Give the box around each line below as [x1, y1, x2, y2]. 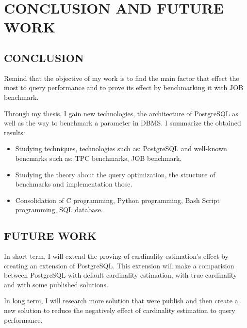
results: [4, 127, 25, 137]
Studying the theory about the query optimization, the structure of [15, 169, 215, 179]
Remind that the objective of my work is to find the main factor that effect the [4, 73, 239, 83]
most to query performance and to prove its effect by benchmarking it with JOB [4, 82, 244, 93]
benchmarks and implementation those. [15, 179, 132, 189]
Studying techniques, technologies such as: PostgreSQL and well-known [15, 143, 227, 154]
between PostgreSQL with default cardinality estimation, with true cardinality [4, 270, 237, 280]
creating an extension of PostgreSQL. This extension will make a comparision [4, 260, 234, 270]
